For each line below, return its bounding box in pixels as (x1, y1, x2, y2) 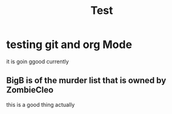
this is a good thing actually (6, 101, 75, 108)
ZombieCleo (6, 85, 54, 95)
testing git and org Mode (6, 38, 132, 52)
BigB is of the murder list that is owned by (6, 75, 167, 85)
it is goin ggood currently (6, 58, 69, 65)
